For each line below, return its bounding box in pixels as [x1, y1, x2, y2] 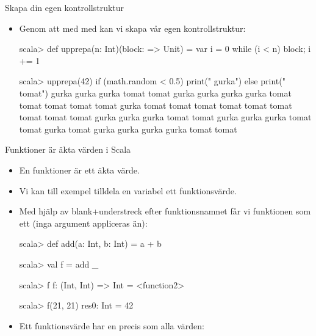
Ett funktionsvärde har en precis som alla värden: [19, 319, 204, 332]
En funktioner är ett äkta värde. [19, 163, 140, 176]
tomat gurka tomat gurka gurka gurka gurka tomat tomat [19, 122, 237, 135]
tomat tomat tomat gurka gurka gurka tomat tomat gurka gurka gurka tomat [19, 111, 312, 123]
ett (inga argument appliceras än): [19, 216, 148, 229]
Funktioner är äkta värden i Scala [5, 143, 131, 156]
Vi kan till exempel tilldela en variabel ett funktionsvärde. [19, 184, 237, 197]
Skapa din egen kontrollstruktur [5, 1, 124, 13]
